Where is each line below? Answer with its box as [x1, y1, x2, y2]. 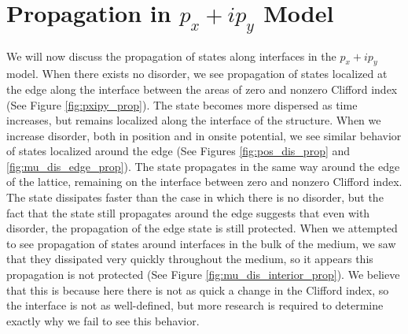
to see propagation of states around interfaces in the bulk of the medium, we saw [6, 235, 396, 251]
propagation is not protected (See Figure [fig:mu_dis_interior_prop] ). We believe [6, 266, 400, 283]
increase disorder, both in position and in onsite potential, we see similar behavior [6, 127, 402, 143]
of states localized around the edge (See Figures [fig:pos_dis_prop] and [6, 143, 351, 159]
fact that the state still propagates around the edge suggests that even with [6, 204, 370, 221]
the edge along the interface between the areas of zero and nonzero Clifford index [6, 80, 398, 97]
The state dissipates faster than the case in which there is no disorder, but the [6, 189, 384, 206]
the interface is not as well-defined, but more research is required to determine [6, 297, 384, 314]
